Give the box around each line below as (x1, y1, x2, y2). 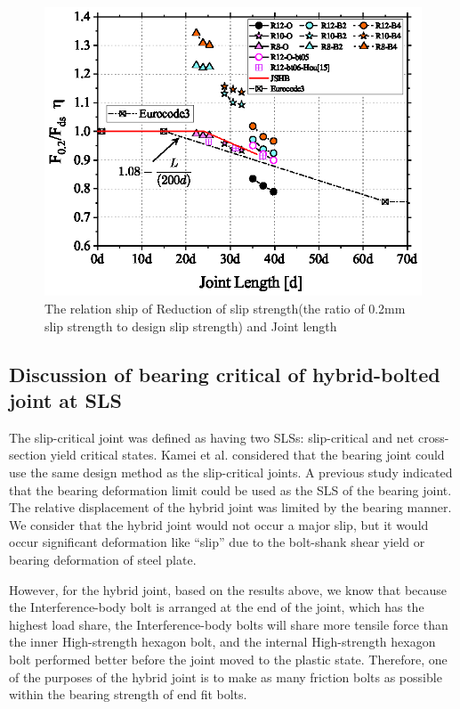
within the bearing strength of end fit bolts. (9, 685, 247, 704)
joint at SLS (9, 386, 122, 413)
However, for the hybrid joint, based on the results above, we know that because (9, 580, 447, 599)
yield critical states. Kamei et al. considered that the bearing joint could (50, 445, 445, 464)
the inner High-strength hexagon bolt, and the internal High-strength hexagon (9, 632, 436, 651)
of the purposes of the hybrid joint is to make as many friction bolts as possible (9, 667, 442, 686)
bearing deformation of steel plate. (9, 550, 197, 568)
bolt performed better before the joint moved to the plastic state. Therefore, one (9, 649, 448, 668)
